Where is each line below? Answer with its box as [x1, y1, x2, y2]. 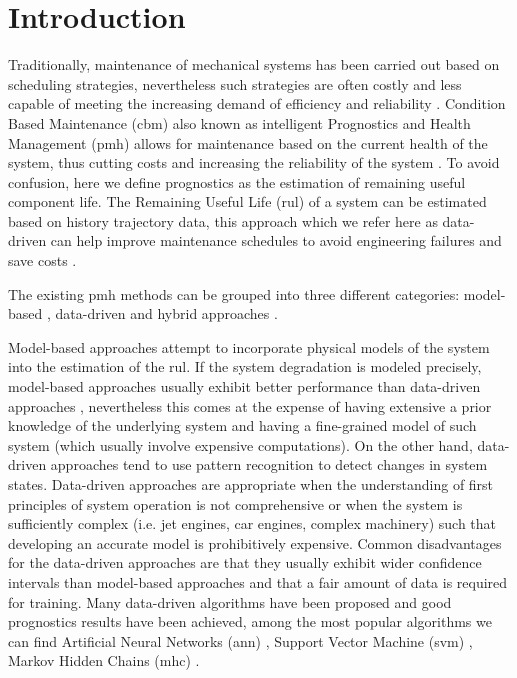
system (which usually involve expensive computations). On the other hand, [8, 434, 473, 455]
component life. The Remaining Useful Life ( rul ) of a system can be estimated [8, 191, 487, 212]
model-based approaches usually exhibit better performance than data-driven [8, 376, 481, 397]
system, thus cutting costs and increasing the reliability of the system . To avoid [8, 152, 500, 173]
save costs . [8, 250, 77, 271]
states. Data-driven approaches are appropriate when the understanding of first [8, 474, 494, 494]
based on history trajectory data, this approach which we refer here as [8, 210, 438, 231]
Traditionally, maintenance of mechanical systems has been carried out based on [8, 54, 500, 75]
